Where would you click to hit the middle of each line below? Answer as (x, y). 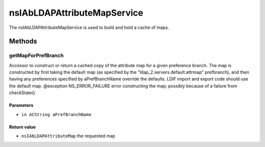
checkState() (22, 93)
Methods (23, 41)
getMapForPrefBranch (36, 55)
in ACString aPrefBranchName (56, 114)
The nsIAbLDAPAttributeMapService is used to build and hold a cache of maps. (89, 27)
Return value (23, 127)
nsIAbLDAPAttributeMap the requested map (68, 136)
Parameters (21, 105)
